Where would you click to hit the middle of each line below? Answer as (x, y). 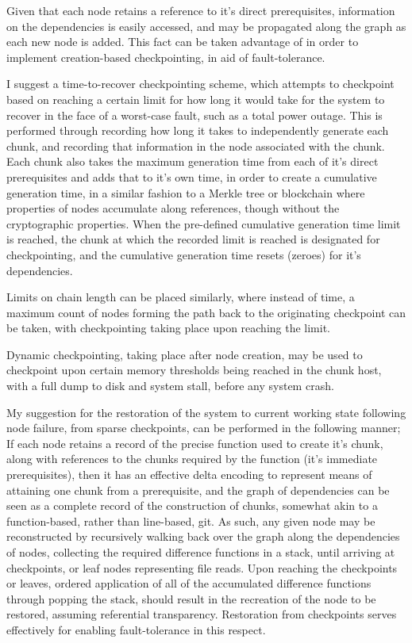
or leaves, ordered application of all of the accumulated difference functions (189, 583)
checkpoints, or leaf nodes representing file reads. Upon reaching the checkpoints (202, 567)
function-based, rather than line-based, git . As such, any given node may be (191, 521)
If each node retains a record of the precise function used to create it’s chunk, (195, 443)
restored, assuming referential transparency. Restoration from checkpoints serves (202, 614)
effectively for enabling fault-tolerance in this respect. (136, 629)
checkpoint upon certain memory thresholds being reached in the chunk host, (194, 370)
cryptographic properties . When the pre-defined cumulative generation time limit (204, 223)
